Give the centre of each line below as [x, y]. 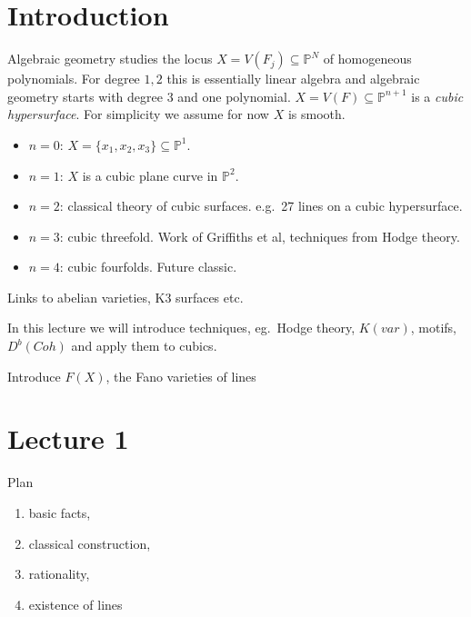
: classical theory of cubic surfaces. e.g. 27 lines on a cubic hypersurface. [261, 206]
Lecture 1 [68, 438]
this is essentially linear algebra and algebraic [293, 79]
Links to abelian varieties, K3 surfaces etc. [125, 297]
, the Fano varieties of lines [181, 376]
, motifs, [433, 328]
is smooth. [316, 114]
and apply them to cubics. [144, 346]
